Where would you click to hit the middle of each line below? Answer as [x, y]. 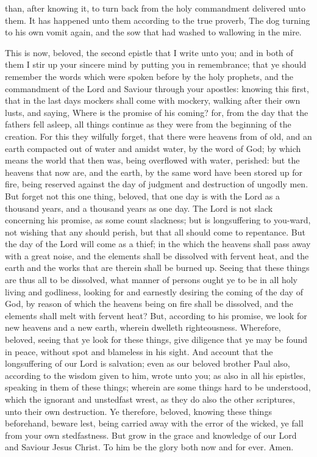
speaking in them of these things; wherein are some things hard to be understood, [158, 387]
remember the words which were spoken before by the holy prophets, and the [149, 76]
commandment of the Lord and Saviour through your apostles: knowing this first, [157, 88]
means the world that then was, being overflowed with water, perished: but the [152, 160]
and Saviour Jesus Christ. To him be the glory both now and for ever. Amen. [149, 447]
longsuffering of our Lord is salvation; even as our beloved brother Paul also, [148, 363]
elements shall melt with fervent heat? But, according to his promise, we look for [156, 315]
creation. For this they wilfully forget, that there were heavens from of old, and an [158, 136]
